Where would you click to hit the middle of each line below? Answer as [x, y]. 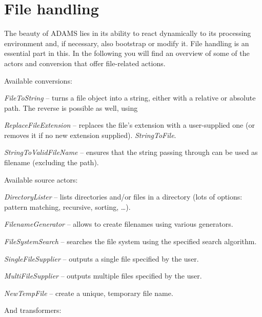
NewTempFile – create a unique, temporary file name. [89, 293]
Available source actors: [41, 179]
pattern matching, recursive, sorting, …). [67, 206]
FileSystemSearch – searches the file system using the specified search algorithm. [130, 241]
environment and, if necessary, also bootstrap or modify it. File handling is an [127, 43]
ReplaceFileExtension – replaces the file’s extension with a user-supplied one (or [129, 125]
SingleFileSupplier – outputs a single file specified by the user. [102, 258]
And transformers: [33, 310]
